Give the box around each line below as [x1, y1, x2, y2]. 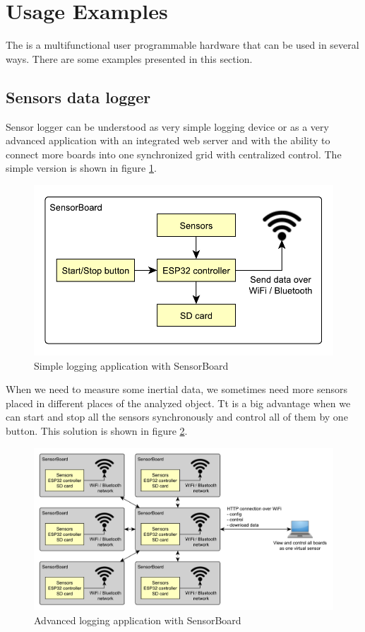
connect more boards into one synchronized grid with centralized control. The [6, 146, 342, 161]
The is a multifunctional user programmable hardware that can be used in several [6, 37, 359, 52]
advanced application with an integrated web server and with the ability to [6, 133, 330, 148]
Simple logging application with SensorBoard [34, 358, 229, 373]
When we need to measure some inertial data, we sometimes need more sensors [6, 382, 347, 397]
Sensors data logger [6, 86, 151, 107]
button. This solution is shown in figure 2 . [6, 423, 188, 438]
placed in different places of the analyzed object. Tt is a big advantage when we [6, 395, 351, 410]
